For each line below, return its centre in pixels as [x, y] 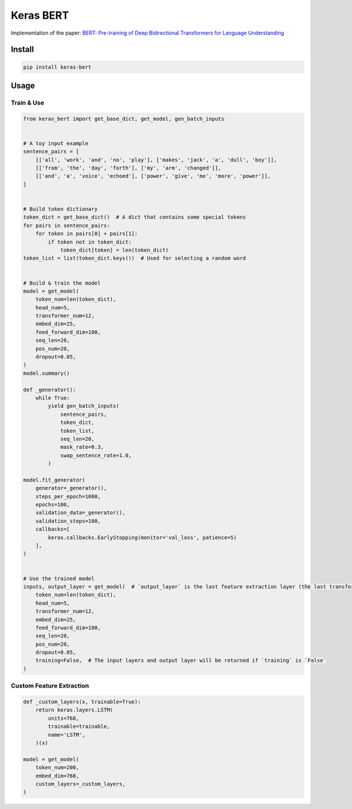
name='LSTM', [67, 734]
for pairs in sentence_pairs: [67, 225]
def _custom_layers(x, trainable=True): [82, 702]
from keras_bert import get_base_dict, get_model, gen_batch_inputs [124, 119]
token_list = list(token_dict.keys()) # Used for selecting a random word [135, 258]
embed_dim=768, [57, 776]
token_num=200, [57, 768]
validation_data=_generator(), [80, 513]
